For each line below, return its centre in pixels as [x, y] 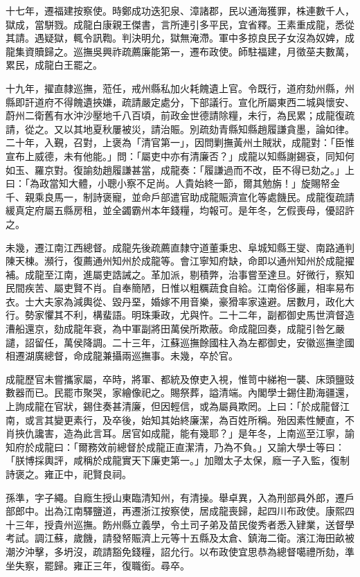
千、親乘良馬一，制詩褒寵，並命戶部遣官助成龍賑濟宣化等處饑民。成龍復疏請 [180, 196]
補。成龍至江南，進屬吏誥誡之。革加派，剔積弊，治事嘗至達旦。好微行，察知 [180, 274]
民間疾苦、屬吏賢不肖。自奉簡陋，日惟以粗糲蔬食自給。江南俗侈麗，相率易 [175, 288]
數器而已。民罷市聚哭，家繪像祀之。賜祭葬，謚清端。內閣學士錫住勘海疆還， [180, 392]
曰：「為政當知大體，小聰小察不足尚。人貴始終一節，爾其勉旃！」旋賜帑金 [173, 183]
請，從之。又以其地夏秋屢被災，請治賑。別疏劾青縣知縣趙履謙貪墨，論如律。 [180, 128]
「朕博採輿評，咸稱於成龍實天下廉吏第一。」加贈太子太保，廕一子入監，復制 [178, 460]
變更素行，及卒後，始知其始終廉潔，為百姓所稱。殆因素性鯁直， [199, 419]
